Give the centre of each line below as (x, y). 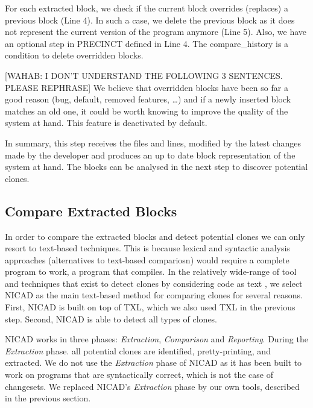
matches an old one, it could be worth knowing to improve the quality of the (147, 111)
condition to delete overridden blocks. (74, 55)
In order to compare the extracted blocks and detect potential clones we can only (155, 236)
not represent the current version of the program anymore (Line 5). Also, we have (156, 32)
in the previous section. (48, 398)
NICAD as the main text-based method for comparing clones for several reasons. (154, 295)
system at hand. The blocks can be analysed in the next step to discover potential (156, 167)
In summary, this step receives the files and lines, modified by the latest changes (153, 143)
